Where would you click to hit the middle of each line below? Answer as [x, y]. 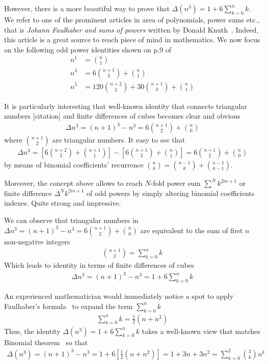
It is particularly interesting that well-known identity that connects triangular [126, 106]
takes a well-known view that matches [201, 331]
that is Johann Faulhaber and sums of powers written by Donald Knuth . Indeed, [131, 29]
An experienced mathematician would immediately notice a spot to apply [119, 296]
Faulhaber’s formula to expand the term [69, 306]
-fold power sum [176, 183]
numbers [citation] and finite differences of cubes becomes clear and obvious [122, 116]
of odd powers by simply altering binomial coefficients [170, 193]
